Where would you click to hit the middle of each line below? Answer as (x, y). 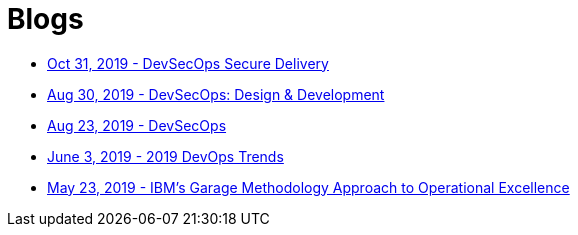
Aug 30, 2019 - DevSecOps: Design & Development (216, 94)
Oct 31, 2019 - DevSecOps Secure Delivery (188, 63)
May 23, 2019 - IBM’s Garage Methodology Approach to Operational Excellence (308, 187)
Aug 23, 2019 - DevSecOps (137, 125)
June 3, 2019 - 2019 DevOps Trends (165, 156)
